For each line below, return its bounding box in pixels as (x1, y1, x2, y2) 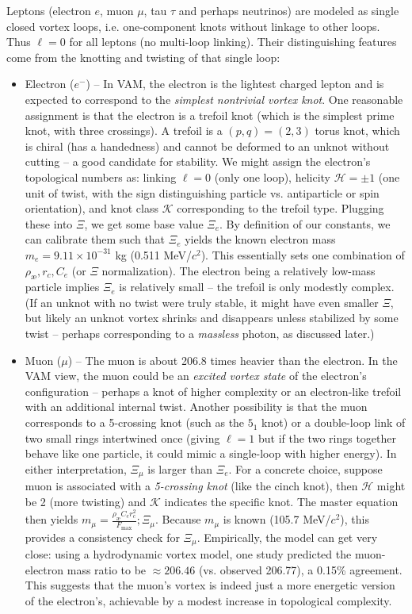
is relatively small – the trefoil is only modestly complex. (119, 278, 395, 295)
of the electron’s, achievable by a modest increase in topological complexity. (25, 592, 392, 608)
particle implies (25, 278, 100, 295)
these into (25, 215, 73, 232)
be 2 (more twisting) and (25, 493, 147, 509)
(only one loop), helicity (214, 168, 331, 185)
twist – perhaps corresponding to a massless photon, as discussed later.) (25, 325, 375, 342)
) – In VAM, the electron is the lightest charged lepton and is (86, 75, 384, 92)
